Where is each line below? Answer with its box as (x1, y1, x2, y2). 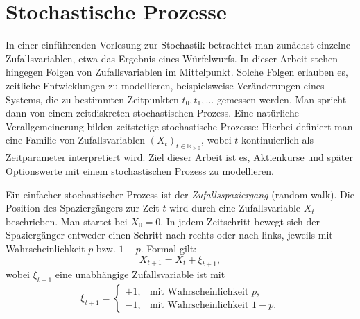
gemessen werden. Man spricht (216, 92, 347, 106)
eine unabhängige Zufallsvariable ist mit (55, 267, 225, 282)
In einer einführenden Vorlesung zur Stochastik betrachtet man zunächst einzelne (6, 37, 351, 52)
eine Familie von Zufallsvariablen (6, 132, 145, 147)
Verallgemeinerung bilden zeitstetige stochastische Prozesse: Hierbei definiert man (6, 119, 353, 133)
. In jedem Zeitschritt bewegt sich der (160, 214, 320, 228)
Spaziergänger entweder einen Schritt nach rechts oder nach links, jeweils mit (6, 227, 333, 242)
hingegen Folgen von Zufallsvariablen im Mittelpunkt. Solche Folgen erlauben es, (6, 64, 348, 79)
